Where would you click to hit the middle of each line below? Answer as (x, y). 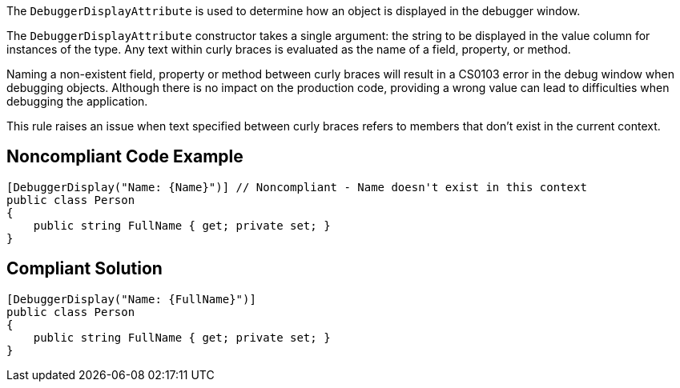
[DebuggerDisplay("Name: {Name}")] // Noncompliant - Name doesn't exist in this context (297, 187)
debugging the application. (77, 101)
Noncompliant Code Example (125, 157)
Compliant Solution (84, 269)
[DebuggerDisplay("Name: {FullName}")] (131, 299)
